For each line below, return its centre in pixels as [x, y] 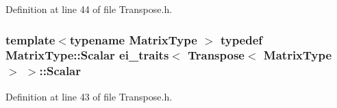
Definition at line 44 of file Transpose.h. [89, 9]
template [30, 39]
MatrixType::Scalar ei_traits [87, 55]
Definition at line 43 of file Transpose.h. [89, 96]
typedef [241, 39]
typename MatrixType [133, 39]
